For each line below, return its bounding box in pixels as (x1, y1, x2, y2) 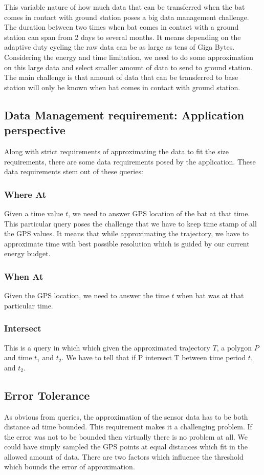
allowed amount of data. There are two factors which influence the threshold (4, 451, 244, 462)
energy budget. (4, 248, 51, 259)
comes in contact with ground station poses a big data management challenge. (4, 11, 249, 22)
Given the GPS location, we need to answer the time (4, 290, 169, 301)
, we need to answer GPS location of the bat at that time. (68, 208, 250, 218)
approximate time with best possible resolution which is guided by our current (4, 238, 250, 249)
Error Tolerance (4, 387, 90, 403)
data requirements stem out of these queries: (4, 166, 143, 177)
